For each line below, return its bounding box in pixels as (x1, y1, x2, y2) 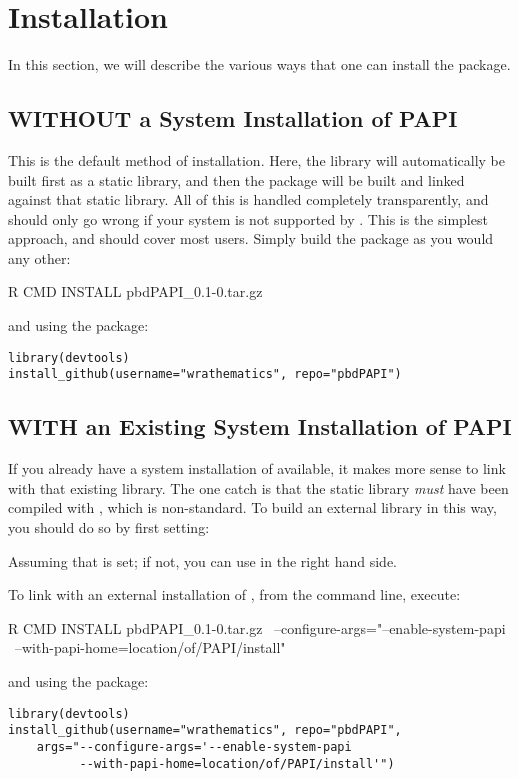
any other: (8, 247, 71, 268)
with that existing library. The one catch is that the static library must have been (8, 477, 509, 498)
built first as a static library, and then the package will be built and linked (8, 169, 465, 190)
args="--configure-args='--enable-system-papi (36, 739, 352, 754)
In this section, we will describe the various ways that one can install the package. (8, 54, 511, 75)
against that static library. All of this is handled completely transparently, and (8, 189, 489, 210)
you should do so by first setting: (8, 516, 210, 537)
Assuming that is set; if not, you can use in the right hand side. (8, 550, 398, 571)
